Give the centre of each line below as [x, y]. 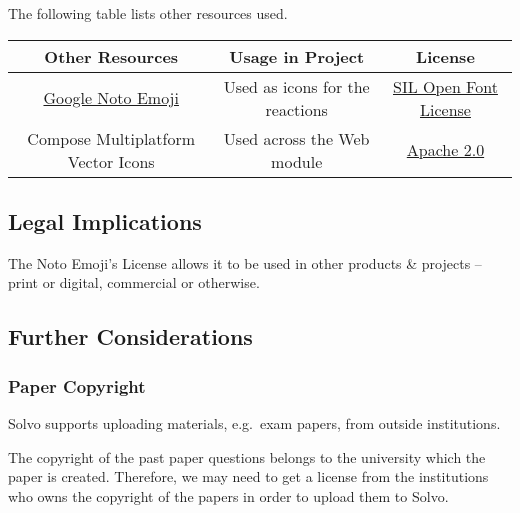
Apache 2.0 [445, 150]
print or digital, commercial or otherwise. [134, 282]
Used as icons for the [296, 86]
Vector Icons [111, 161]
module [297, 161]
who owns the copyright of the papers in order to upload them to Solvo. [228, 495]
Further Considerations [130, 336]
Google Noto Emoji [111, 98]
